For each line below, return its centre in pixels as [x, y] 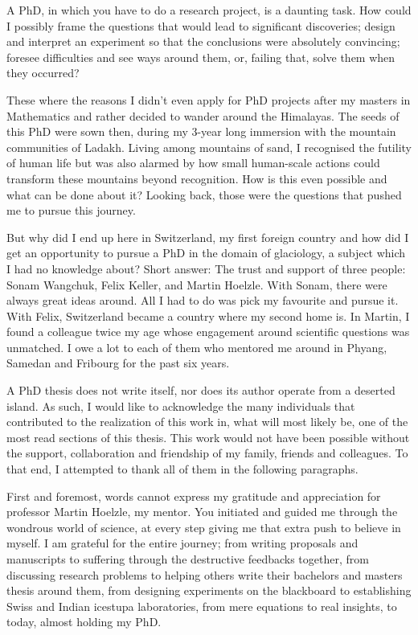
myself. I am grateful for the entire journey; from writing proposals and [182, 543]
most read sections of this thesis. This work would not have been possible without [208, 437]
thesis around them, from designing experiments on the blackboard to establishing [209, 590]
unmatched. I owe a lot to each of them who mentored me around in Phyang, [197, 347]
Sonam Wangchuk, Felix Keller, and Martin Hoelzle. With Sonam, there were [197, 284]
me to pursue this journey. [71, 210]
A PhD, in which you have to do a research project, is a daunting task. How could [209, 10]
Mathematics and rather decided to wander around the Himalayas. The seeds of [203, 115]
